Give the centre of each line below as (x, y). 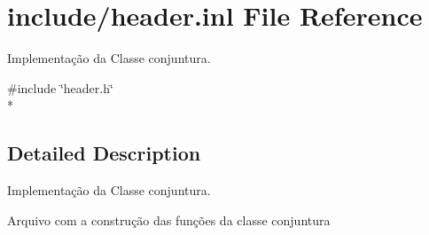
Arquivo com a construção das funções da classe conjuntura (169, 219)
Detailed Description (104, 153)
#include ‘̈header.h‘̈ (60, 87)
